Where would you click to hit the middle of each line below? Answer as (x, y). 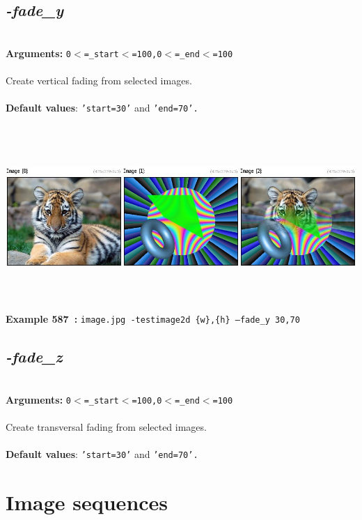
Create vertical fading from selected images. (99, 81)
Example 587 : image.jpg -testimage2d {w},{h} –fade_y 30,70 (153, 319)
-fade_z (34, 357)
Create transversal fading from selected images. (106, 426)
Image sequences (87, 502)
